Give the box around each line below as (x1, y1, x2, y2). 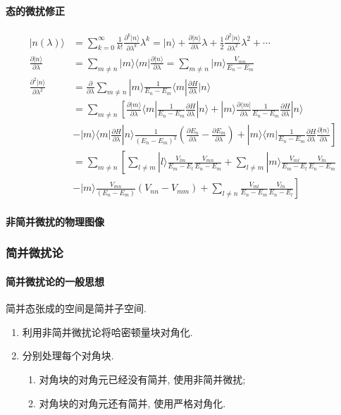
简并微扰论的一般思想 (6, 273, 104, 288)
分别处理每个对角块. (22, 348, 114, 363)
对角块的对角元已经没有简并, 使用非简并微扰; (39, 371, 246, 386)
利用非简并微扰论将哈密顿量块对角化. (22, 324, 193, 339)
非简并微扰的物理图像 (6, 213, 104, 228)
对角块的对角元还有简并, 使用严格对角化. (39, 395, 226, 410)
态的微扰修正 (6, 3, 65, 18)
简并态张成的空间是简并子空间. (6, 301, 147, 316)
